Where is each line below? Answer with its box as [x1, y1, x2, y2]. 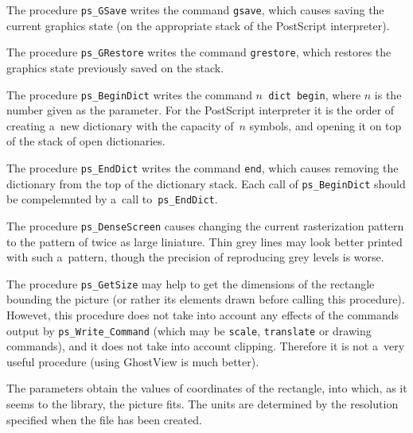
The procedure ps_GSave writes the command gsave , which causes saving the [6, 2, 384, 17]
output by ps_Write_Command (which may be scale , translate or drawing [6, 322, 372, 338]
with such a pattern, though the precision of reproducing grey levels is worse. [6, 249, 384, 265]
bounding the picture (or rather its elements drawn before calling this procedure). [6, 291, 405, 307]
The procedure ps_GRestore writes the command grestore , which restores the [6, 44, 392, 60]
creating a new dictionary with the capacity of [6, 117, 234, 133]
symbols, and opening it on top [249, 117, 402, 133]
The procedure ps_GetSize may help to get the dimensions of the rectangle [6, 275, 375, 292]
